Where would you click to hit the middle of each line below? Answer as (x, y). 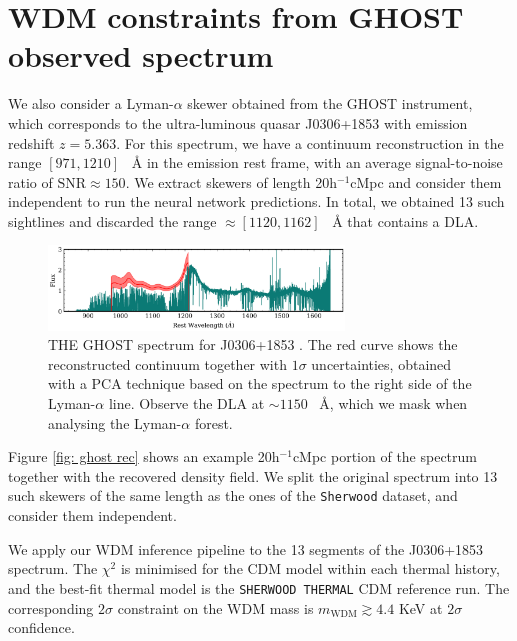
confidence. (41, 627)
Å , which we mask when (393, 403)
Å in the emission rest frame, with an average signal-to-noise (317, 162)
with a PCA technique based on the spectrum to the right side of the (260, 383)
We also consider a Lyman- (91, 103)
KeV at (420, 607)
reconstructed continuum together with (167, 363)
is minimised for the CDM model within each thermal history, (310, 568)
